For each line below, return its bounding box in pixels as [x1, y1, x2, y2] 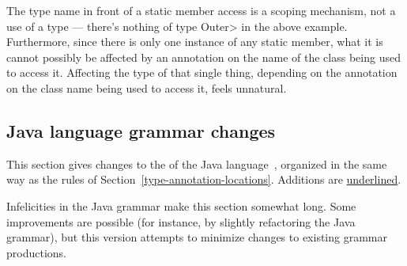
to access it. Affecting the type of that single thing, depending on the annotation [6, 64, 398, 81]
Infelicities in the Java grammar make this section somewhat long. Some [6, 197, 356, 214]
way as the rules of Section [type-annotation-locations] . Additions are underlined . [6, 171, 401, 188]
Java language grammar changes [6, 118, 276, 142]
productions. [6, 244, 66, 260]
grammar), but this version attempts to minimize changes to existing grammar [6, 229, 387, 245]
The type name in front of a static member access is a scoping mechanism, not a [6, 2, 396, 18]
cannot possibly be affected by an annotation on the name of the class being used [6, 48, 401, 65]
